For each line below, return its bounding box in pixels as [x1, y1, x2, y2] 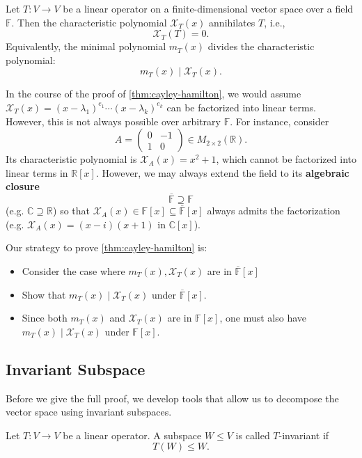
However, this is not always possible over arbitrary [6, 113, 221, 128]
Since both [22, 310, 68, 325]
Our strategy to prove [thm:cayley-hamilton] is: [6, 240, 207, 255]
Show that [22, 287, 66, 301]
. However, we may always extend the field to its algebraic [95, 165, 349, 180]
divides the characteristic [207, 39, 315, 54]
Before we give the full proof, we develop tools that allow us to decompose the [6, 390, 339, 405]
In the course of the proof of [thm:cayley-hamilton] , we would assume [6, 86, 301, 101]
